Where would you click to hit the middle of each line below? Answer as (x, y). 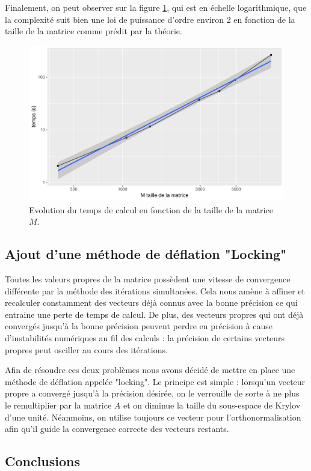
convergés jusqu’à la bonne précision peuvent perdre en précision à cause (139, 326)
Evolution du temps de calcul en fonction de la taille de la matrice (151, 209)
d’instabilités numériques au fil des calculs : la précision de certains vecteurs (145, 337)
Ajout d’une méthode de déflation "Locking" (146, 254)
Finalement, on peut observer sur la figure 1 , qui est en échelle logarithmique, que (156, 7)
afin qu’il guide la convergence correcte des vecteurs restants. (117, 429)
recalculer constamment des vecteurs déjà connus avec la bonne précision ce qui (151, 302)
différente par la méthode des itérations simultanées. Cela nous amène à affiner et (155, 290)
